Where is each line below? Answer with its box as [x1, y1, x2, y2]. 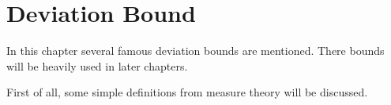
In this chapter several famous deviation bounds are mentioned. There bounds [6, 42, 385, 59]
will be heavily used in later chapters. [6, 57, 188, 74]
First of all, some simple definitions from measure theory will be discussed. [6, 84, 368, 100]
